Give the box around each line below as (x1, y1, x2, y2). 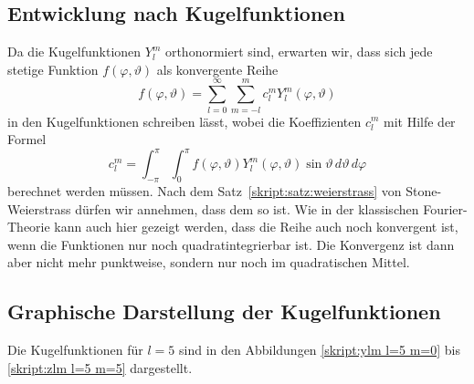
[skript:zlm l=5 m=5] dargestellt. (7, 358, 193, 377)
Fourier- (423, 199, 468, 218)
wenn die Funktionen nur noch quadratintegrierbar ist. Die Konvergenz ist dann (7, 234, 455, 254)
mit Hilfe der (384, 111, 456, 130)
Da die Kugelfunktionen (7, 42, 142, 61)
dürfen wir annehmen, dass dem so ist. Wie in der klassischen (75, 199, 419, 218)
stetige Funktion (7, 59, 99, 78)
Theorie (7, 217, 50, 236)
